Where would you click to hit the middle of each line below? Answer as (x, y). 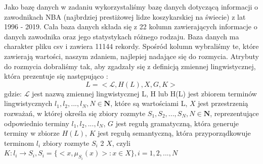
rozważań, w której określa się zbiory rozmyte (75, 113)
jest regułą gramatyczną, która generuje (177, 123)
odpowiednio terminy (37, 123)
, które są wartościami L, (149, 103)
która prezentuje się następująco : (56, 76)
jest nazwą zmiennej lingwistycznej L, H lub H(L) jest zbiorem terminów (144, 93)
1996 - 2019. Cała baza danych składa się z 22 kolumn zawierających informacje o (131, 26)
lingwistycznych (28, 103)
